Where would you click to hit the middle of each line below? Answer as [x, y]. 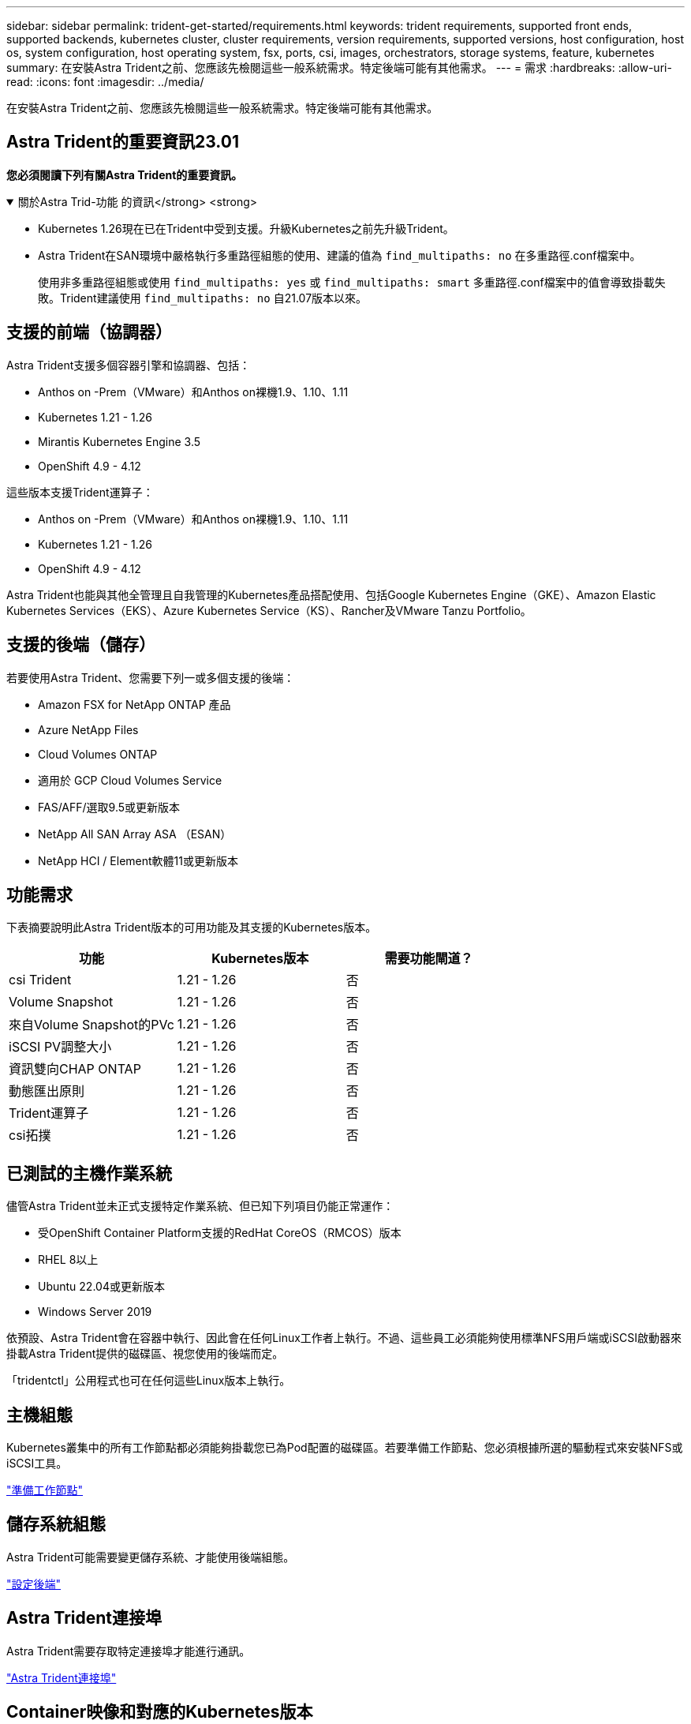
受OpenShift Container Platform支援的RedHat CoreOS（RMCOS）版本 [220, 1233]
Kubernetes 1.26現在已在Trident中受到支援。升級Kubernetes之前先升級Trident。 [246, 228]
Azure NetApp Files [88, 729]
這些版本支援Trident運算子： [80, 492]
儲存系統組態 [56, 1524]
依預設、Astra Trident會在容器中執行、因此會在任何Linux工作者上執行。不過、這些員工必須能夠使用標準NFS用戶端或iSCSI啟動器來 [344, 1338]
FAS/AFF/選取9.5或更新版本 [109, 807]
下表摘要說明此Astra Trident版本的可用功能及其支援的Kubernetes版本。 [192, 928]
